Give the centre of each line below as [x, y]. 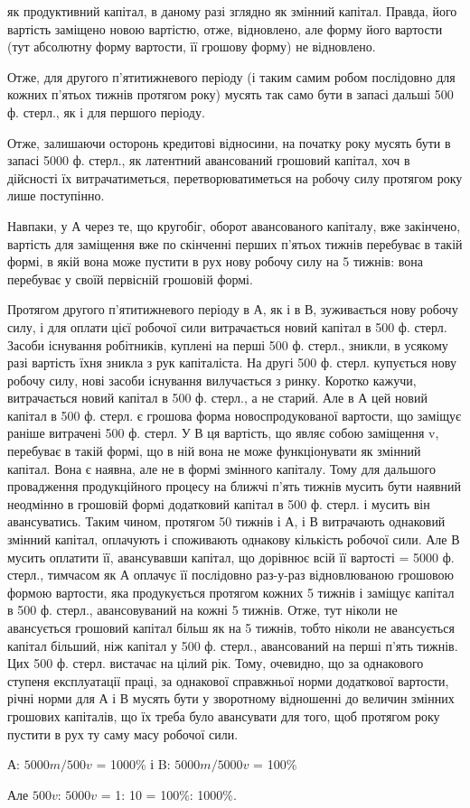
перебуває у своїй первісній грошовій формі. [130, 279]
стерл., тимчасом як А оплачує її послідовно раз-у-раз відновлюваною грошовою [230, 575]
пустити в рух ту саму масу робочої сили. [123, 734]
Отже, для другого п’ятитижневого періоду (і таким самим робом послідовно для [231, 76]
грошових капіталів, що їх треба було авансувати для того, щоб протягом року [224, 715]
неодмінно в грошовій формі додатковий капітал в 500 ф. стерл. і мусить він [219, 503]
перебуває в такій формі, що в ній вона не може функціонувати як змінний [214, 451]
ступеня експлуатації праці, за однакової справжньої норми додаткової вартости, [228, 680]
